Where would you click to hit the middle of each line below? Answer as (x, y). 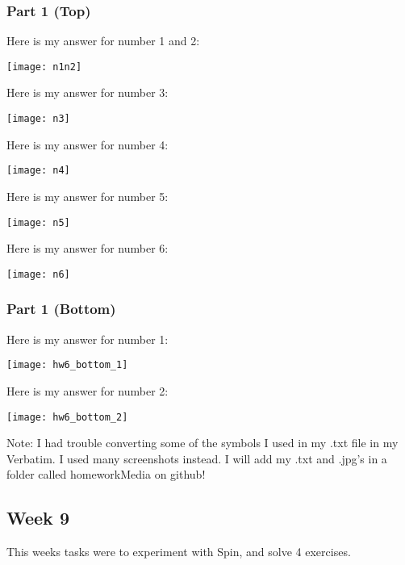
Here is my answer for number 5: (88, 196)
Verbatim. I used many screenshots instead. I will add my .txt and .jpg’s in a (197, 458)
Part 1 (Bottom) (61, 309)
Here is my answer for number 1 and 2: (103, 41)
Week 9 (38, 518)
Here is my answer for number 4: (88, 144)
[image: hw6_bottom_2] (67, 417)
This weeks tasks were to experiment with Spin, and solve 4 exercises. (179, 552)
